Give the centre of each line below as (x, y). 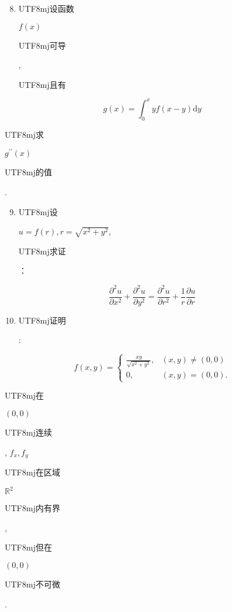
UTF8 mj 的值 (28, 172)
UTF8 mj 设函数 (46, 8)
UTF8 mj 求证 (42, 251)
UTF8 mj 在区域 (33, 472)
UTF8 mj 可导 (42, 45)
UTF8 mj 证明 (42, 320)
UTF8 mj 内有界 (33, 508)
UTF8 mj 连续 (28, 432)
